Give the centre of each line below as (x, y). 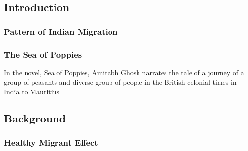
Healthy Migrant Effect (51, 142)
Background (35, 118)
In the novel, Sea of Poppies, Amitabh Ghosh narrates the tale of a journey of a (124, 72)
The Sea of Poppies (43, 54)
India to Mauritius (32, 92)
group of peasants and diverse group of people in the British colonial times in (120, 82)
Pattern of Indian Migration (61, 31)
